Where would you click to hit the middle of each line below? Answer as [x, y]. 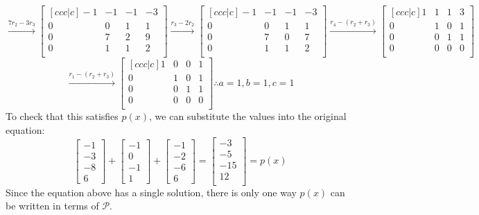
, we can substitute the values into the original [248, 116]
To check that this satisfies [62, 116]
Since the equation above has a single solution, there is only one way [151, 192]
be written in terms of [52, 206]
